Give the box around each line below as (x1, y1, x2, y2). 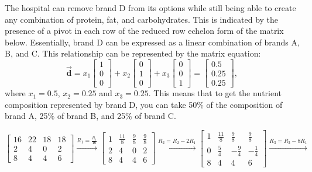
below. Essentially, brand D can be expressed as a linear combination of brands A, (5, 36, 300, 48)
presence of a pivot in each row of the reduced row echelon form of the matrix (5, 24, 284, 37)
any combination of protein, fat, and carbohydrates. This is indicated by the (5, 13, 279, 25)
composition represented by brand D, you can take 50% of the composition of (5, 98, 283, 110)
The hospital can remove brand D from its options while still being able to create (5, 2, 296, 13)
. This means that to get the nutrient (148, 87, 282, 99)
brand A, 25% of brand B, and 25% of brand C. (5, 110, 176, 122)
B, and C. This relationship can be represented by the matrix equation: (5, 47, 261, 59)
